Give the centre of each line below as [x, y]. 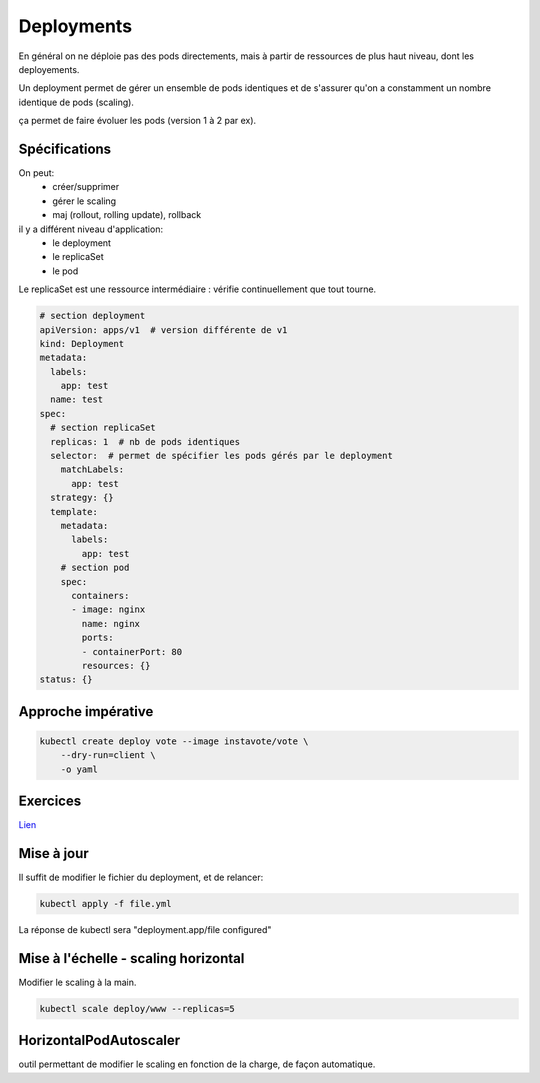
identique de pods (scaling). [76, 102]
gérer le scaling [84, 201]
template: [74, 511]
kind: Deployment [82, 343]
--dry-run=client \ [108, 755]
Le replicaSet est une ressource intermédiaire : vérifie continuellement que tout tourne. [197, 289]
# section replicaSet [103, 428]
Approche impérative [86, 711]
